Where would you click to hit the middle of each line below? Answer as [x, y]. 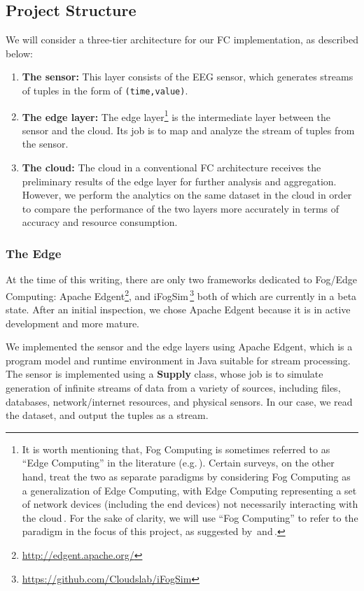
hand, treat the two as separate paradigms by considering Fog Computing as [186, 477]
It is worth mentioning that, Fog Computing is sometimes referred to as [176, 449]
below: [19, 53]
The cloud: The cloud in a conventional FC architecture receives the [171, 168]
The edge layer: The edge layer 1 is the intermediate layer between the [176, 115]
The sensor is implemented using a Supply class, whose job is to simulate [164, 374]
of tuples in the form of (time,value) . [105, 90]
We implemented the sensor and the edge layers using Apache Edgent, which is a [179, 347]
